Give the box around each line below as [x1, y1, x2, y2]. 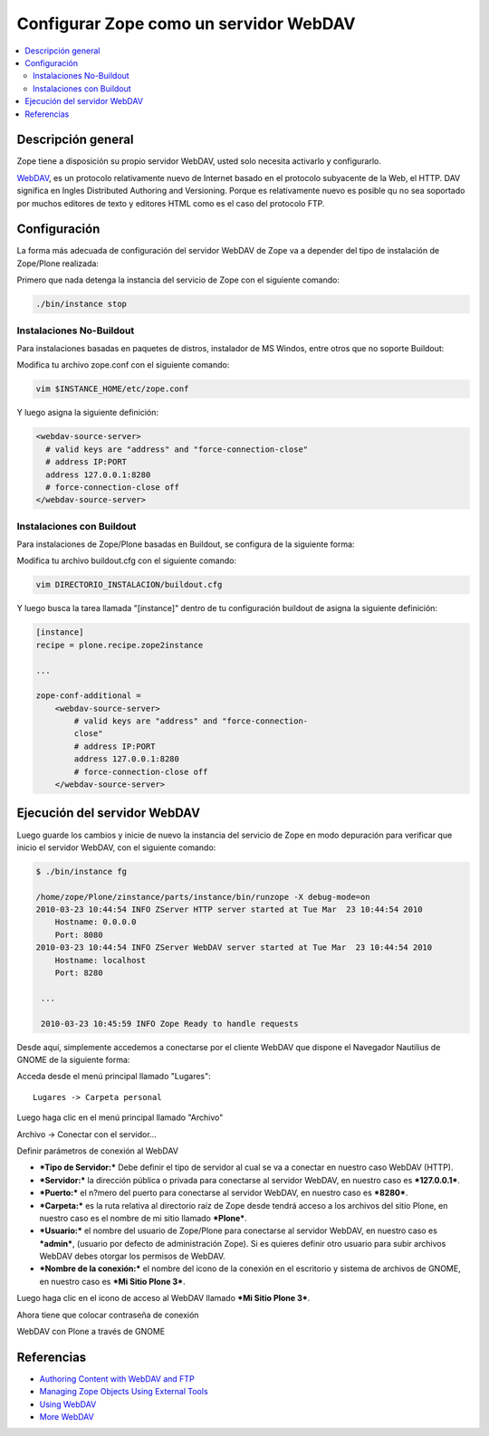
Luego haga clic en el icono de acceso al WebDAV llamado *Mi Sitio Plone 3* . [16, 1293, 311, 1304]
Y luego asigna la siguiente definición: [16, 407, 158, 418]
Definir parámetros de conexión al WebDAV [16, 1145, 178, 1156]
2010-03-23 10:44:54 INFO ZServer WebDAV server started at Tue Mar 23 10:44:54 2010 [35, 943, 433, 953]
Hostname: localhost [54, 955, 147, 965]
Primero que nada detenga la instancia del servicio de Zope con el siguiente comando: [16, 274, 340, 285]
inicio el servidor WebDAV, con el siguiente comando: [16, 842, 216, 853]
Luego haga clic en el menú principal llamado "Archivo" [16, 1112, 224, 1123]
